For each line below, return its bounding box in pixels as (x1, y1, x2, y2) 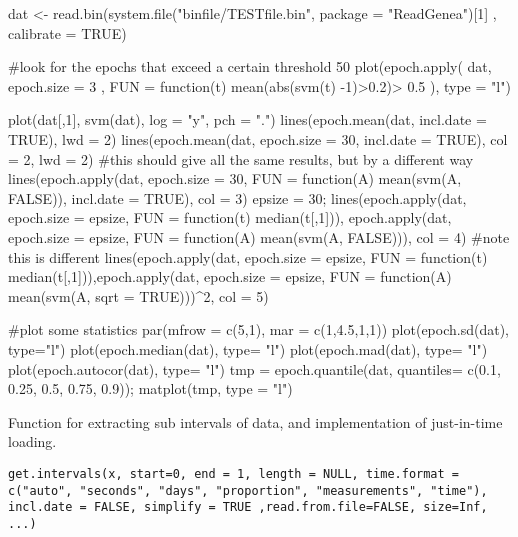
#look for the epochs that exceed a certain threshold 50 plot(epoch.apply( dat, (8, 56, 492, 77)
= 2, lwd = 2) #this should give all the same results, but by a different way (8, 148, 474, 169)
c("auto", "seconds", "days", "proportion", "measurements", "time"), (8, 483, 488, 498)
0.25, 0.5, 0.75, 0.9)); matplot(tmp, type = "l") (8, 378, 293, 399)
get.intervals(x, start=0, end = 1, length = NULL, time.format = (8, 466, 460, 481)
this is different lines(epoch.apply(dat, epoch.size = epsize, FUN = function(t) (8, 246, 488, 267)
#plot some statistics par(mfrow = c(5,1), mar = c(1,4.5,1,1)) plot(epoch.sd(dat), (8, 319, 510, 340)
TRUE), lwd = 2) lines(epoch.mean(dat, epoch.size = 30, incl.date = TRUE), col (8, 128, 508, 149)
